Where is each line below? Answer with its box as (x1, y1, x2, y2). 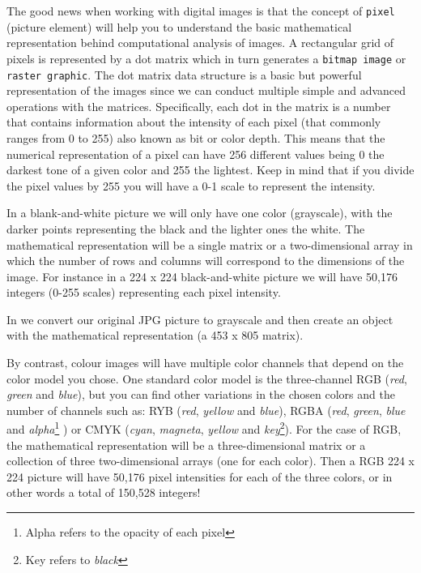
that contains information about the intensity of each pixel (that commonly (6, 113, 381, 130)
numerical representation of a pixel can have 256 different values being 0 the (6, 145, 385, 162)
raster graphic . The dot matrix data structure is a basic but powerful (6, 66, 362, 83)
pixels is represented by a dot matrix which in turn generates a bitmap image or (6, 49, 406, 66)
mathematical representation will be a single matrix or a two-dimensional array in (6, 236, 413, 253)
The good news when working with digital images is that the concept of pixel (6, 2, 395, 19)
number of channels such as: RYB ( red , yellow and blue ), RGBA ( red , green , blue (6, 401, 406, 418)
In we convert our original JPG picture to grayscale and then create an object (6, 310, 393, 327)
